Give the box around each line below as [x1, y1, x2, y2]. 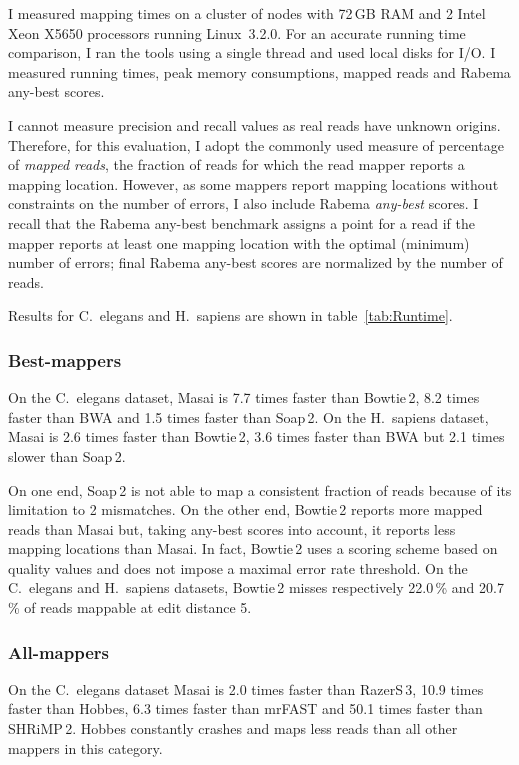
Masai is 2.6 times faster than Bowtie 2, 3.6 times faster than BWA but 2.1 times [8, 426, 505, 447]
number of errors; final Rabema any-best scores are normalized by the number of [8, 252, 503, 273]
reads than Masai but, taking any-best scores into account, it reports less [8, 518, 456, 539]
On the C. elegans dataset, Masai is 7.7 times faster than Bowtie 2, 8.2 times [8, 387, 480, 408]
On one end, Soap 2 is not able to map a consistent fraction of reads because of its [8, 479, 512, 500]
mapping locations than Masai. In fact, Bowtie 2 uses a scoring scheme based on [8, 538, 498, 559]
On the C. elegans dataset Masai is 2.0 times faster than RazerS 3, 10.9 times [8, 678, 484, 699]
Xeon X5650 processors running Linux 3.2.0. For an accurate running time [8, 22, 466, 43]
